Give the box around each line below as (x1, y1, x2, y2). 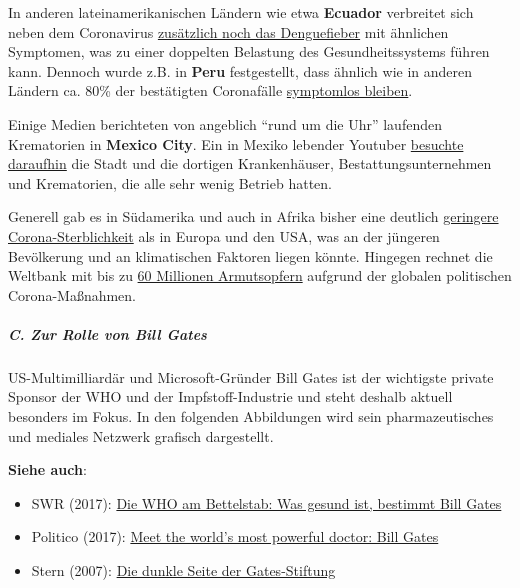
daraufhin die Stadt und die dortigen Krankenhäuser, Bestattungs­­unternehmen (8, 153, 492, 174)
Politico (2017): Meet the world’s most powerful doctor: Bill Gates (31, 526, 439, 547)
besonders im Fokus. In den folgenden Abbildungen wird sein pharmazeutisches (8, 406, 494, 427)
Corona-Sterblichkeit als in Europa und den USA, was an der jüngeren (8, 225, 440, 246)
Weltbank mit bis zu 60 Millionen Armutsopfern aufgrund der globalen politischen (8, 265, 512, 286)
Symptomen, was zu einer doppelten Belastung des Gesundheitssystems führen (8, 41, 490, 62)
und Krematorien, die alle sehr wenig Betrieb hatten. (8, 172, 332, 193)
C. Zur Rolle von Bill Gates (8, 323, 207, 344)
